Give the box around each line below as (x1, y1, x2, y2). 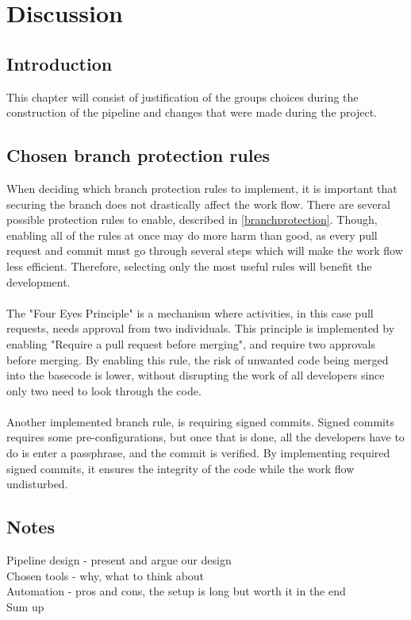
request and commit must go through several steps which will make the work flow (6, 242, 403, 259)
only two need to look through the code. (6, 382, 202, 399)
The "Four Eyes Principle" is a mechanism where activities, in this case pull (6, 304, 374, 321)
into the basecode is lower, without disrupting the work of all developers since (6, 367, 385, 383)
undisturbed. (6, 476, 68, 492)
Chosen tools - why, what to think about (6, 567, 205, 583)
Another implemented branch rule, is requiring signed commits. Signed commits (6, 413, 394, 429)
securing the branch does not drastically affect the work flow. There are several (6, 195, 390, 212)
